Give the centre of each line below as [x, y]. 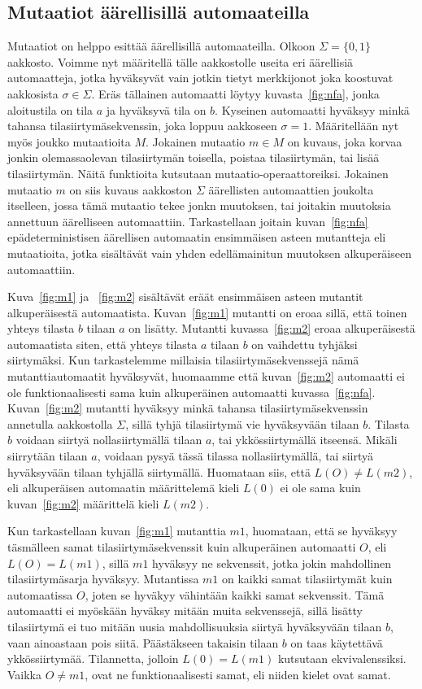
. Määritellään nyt [354, 126]
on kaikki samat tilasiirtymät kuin [307, 579]
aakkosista [33, 93]
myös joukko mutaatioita [69, 141]
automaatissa [40, 594]
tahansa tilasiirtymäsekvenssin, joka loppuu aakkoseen [142, 126]
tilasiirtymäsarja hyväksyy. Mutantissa [103, 579]
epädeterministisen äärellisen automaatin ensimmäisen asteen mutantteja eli [197, 237]
